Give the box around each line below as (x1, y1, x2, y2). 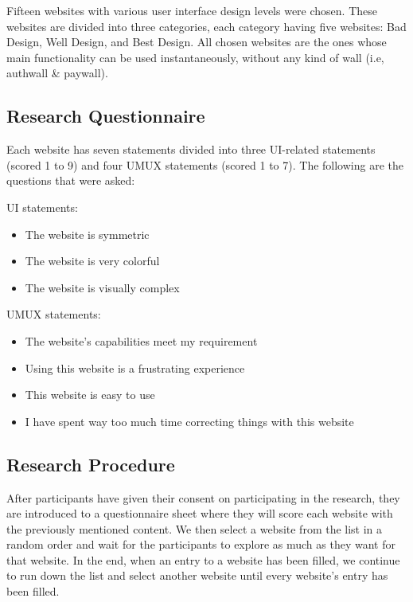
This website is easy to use (25, 386, 155, 403)
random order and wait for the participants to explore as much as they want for (6, 536, 395, 553)
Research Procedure (6, 451, 175, 476)
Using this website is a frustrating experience (25, 359, 245, 376)
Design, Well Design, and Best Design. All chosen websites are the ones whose (6, 33, 387, 50)
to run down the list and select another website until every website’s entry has (6, 567, 388, 584)
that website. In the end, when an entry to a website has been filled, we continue (6, 551, 400, 568)
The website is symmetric (25, 225, 150, 242)
